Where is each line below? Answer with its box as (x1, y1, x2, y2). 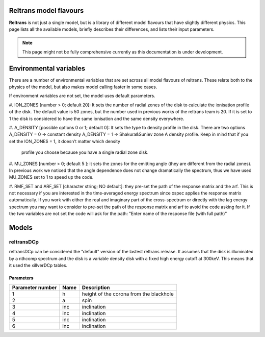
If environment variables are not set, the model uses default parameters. (9, 93, 156, 99)
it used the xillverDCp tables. (9, 263, 68, 268)
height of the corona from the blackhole (81, 290, 174, 297)
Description (81, 284, 110, 291)
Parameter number (12, 284, 57, 291)
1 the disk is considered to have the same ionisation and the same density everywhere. (9, 116, 185, 121)
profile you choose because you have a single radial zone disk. (21, 149, 149, 155)
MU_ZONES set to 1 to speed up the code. (9, 174, 94, 180)
